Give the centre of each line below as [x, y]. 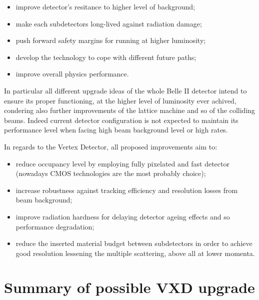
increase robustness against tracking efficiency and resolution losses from [127, 190]
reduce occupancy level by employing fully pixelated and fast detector [122, 163]
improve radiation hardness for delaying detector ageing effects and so [123, 216]
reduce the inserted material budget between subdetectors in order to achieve [134, 243]
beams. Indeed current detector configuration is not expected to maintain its [121, 120]
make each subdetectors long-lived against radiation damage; [109, 23]
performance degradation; [55, 226]
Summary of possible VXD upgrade [129, 287]
